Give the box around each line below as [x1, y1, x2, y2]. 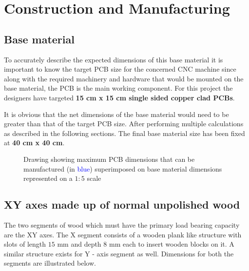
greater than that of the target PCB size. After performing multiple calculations [4, 118, 244, 129]
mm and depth [57, 239, 101, 249]
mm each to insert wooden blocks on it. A [109, 239, 234, 249]
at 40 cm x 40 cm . [4, 137, 65, 148]
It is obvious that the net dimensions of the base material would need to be [4, 109, 229, 119]
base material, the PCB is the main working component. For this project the [4, 83, 233, 93]
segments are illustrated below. [4, 258, 96, 268]
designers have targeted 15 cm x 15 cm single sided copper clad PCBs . [4, 92, 235, 102]
